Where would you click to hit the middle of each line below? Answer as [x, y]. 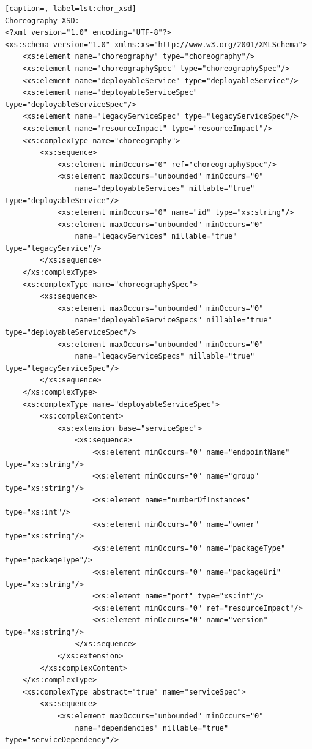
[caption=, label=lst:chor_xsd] [71, 9]
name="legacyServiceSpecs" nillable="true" [165, 356]
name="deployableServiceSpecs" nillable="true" [173, 320]
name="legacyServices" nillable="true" [156, 237]
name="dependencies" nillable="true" [152, 728]
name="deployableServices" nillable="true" [165, 188]
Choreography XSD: [42, 20]
